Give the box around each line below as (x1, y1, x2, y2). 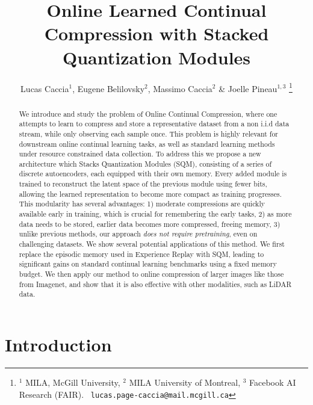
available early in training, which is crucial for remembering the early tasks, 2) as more (19, 209, 292, 219)
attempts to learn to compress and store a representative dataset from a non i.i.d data (19, 119, 290, 129)
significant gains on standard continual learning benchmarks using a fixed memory (19, 259, 277, 269)
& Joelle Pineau (218, 82, 277, 94)
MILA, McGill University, (25, 376, 120, 388)
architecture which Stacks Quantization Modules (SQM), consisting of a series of (19, 158, 272, 168)
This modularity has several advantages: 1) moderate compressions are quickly (19, 199, 265, 209)
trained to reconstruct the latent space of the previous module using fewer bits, (19, 179, 267, 189)
